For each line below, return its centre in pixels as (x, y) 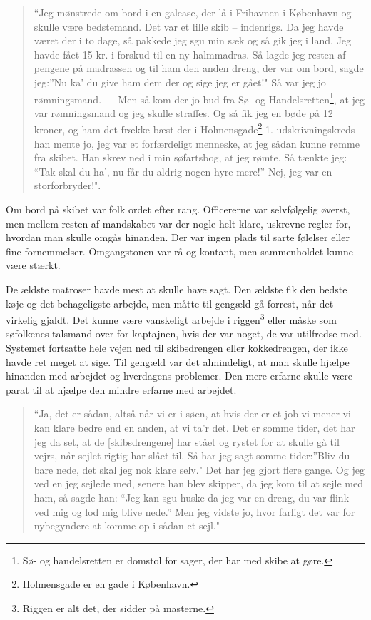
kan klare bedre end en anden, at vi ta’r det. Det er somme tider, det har (194, 427)
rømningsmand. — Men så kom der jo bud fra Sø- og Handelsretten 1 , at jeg (199, 98)
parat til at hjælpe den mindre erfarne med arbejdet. (121, 389)
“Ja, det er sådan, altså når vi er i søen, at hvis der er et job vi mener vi (192, 413)
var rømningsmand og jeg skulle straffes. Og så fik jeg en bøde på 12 (183, 112)
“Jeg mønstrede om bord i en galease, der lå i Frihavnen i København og (193, 12)
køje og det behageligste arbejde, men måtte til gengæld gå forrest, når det (170, 303)
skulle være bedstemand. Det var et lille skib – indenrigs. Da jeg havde (189, 26)
